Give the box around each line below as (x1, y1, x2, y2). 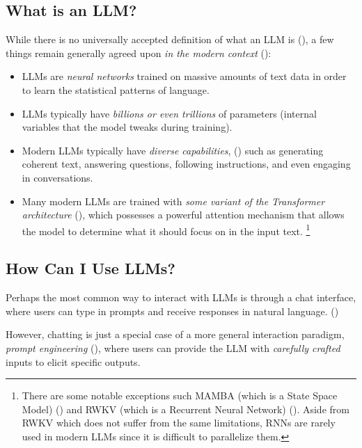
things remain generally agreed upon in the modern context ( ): (6, 45, 271, 60)
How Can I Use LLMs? (6, 257, 175, 279)
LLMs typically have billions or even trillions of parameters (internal (22, 106, 317, 120)
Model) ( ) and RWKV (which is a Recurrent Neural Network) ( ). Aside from (22, 401, 349, 416)
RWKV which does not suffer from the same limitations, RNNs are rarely (22, 415, 336, 430)
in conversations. (22, 170, 93, 184)
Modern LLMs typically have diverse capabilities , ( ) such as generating (22, 143, 324, 157)
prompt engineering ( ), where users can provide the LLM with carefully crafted (6, 340, 340, 355)
